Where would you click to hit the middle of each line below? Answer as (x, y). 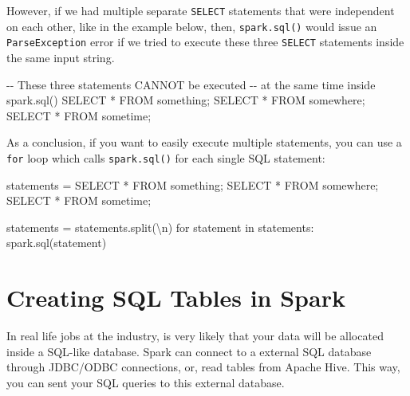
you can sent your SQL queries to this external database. (146, 382)
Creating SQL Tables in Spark (176, 298)
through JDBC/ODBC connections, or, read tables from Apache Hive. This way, (203, 367)
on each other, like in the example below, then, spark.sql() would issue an (192, 26)
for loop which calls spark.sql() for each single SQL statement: (166, 157)
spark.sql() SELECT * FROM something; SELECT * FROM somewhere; (186, 100)
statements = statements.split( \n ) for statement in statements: (160, 227)
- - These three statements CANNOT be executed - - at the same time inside (191, 84)
